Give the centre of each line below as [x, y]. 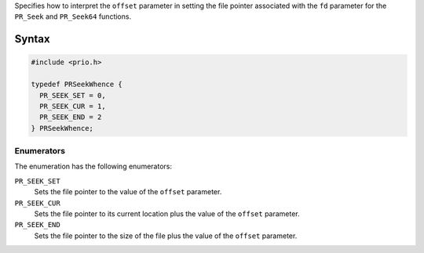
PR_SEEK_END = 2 [71, 117]
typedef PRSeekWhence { [77, 85]
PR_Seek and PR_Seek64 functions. [73, 16]
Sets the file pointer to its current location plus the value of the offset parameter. [167, 214]
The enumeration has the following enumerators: [93, 166]
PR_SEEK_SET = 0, [73, 95]
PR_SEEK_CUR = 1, [73, 106]
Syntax [32, 39]
